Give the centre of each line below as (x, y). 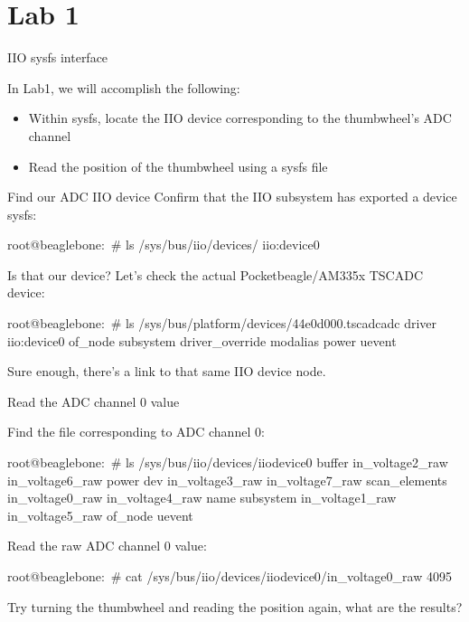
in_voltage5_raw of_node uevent (100, 515)
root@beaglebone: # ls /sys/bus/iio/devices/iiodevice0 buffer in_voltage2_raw (228, 462)
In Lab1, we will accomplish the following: (124, 87)
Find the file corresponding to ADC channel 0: (136, 432)
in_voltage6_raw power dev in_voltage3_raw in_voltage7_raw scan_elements (227, 480)
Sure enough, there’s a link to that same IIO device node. (167, 371)
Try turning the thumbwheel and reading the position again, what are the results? (235, 606)
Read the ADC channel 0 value (94, 401)
